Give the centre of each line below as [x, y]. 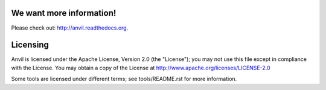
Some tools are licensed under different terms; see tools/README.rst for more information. [124, 79]
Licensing [30, 45]
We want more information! [64, 13]
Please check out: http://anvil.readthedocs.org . [70, 28]
